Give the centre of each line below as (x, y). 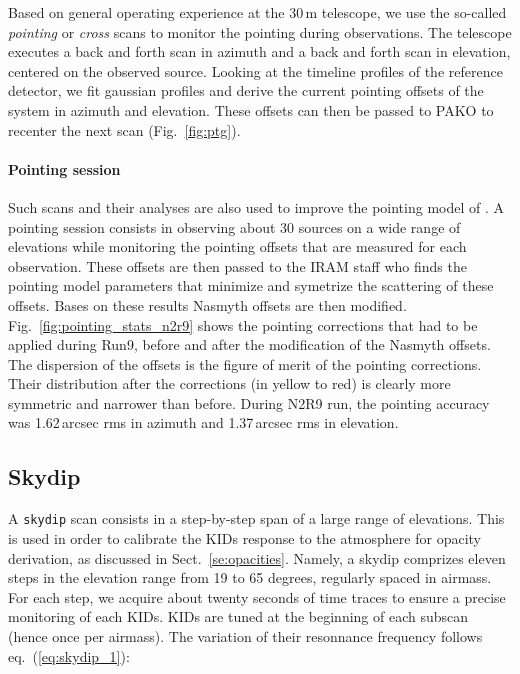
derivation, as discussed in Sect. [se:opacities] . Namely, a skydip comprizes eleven (257, 557)
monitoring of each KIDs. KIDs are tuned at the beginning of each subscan (238, 616)
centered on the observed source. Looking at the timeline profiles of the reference (255, 70)
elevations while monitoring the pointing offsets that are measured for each (237, 246)
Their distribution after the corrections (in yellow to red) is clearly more (229, 383)
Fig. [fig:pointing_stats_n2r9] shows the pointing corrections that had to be (243, 324)
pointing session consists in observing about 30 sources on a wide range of (234, 226)
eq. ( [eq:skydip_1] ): (69, 655)
